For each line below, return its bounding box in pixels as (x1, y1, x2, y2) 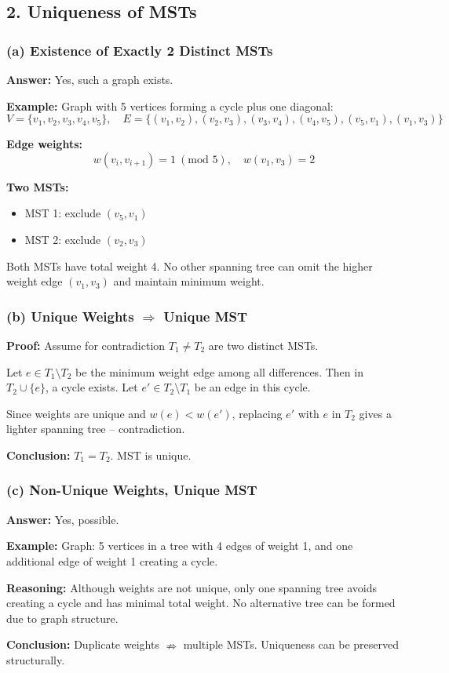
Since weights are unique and (6, 405, 146, 421)
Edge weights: (6, 136, 82, 152)
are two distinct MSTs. (208, 336, 319, 353)
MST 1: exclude (24, 205, 101, 221)
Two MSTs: (6, 178, 69, 195)
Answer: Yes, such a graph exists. (6, 71, 173, 87)
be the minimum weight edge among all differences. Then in (75, 363, 363, 380)
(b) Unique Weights (6, 306, 134, 326)
